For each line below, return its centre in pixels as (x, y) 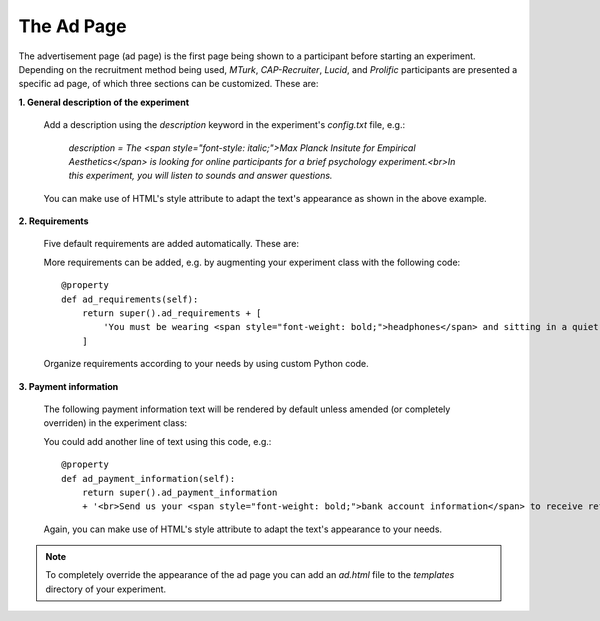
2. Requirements (53, 221)
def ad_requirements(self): (130, 299)
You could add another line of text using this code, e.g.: (157, 441)
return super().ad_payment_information (179, 492)
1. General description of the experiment (104, 102)
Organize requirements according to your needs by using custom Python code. (206, 364)
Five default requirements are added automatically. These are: (171, 244)
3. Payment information (68, 386)
